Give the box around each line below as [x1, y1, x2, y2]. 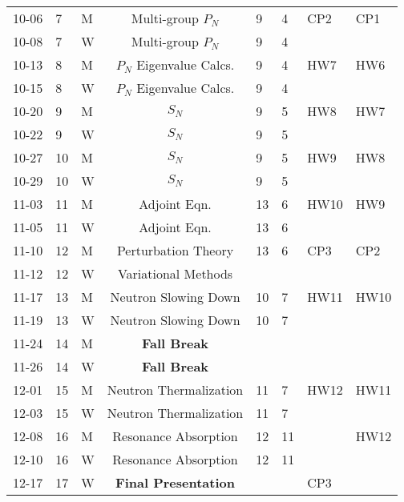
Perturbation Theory [116, 241, 234, 259]
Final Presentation [115, 473, 235, 492]
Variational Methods [117, 264, 233, 283]
